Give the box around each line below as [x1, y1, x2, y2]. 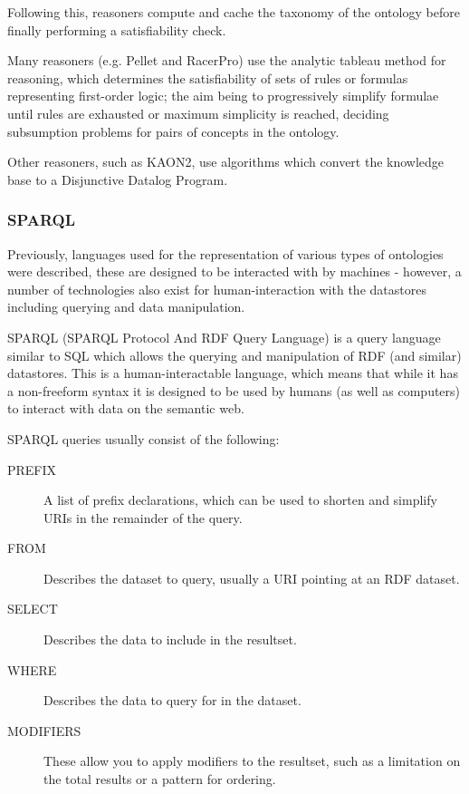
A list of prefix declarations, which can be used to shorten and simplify [43, 490, 437, 509]
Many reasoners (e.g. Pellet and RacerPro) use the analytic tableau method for [7, 51, 446, 70]
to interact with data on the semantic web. [7, 399, 244, 418]
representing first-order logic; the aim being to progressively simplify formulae [7, 86, 439, 105]
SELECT [7, 599, 58, 618]
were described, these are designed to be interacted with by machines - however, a [7, 262, 462, 281]
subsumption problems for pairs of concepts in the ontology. [7, 121, 340, 140]
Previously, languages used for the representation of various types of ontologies [7, 244, 444, 263]
